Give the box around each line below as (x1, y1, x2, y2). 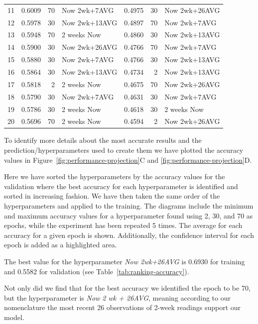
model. (4, 312, 24, 322)
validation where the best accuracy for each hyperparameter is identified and (4, 181, 238, 191)
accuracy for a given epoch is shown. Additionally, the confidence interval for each (4, 229, 254, 240)
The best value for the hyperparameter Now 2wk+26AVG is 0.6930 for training (4, 256, 245, 266)
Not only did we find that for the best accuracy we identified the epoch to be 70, (4, 283, 251, 293)
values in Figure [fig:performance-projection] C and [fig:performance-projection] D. (4, 154, 252, 165)
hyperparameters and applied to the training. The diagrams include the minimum (4, 201, 254, 211)
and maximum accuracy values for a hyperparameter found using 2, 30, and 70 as (4, 210, 253, 220)
